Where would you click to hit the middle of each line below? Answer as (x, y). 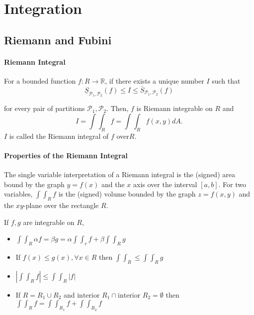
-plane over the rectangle (61, 205)
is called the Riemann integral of (59, 136)
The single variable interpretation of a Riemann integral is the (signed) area (120, 174)
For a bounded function (40, 80)
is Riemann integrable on (174, 108)
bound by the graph (34, 184)
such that (226, 80)
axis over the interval (165, 184)
